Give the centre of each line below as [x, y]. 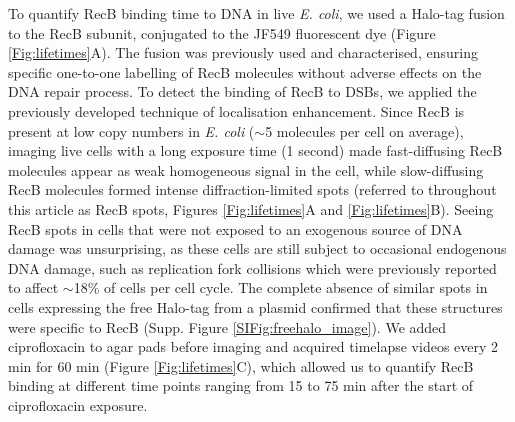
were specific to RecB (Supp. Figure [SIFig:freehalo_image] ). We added [227, 326]
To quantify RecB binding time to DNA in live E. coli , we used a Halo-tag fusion [256, 13]
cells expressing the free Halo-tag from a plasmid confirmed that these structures [255, 306]
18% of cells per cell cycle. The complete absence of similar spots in [280, 287]
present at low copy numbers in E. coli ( [131, 130]
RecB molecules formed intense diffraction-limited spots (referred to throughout [252, 189]
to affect [33, 287]
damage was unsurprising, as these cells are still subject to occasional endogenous [257, 248]
